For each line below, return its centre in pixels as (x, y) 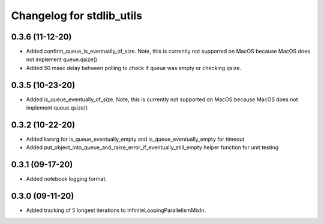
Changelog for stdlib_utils (77, 16)
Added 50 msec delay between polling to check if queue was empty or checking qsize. (134, 68)
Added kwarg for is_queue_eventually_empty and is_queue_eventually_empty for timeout (135, 139)
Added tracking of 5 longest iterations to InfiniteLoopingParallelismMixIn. (116, 210)
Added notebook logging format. (67, 179)
